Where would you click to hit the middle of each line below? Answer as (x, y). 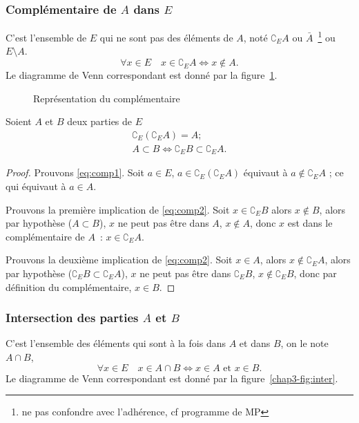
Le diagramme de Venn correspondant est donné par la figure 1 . (142, 75)
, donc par (315, 273)
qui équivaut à (36, 186)
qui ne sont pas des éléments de (166, 37)
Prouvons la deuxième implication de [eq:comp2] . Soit (119, 260)
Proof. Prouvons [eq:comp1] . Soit (75, 172)
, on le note (304, 343)
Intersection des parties (72, 318)
